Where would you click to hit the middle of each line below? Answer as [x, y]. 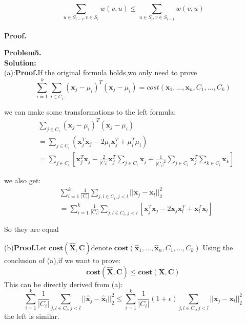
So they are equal [32, 229]
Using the [218, 247]
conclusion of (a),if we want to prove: [63, 260]
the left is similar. [32, 316]
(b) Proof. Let [25, 247]
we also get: [23, 180]
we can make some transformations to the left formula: [90, 111]
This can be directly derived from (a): [64, 284]
